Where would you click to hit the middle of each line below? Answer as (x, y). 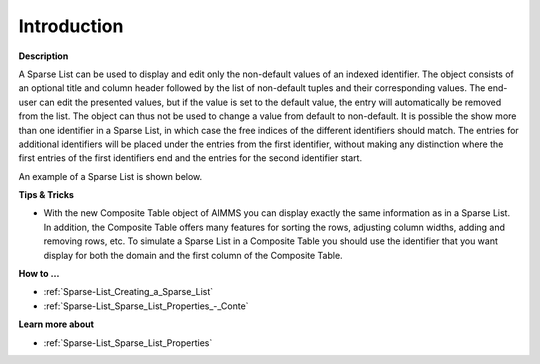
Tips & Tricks (46, 195)
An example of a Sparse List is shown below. (110, 176)
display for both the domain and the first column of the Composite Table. (193, 255)
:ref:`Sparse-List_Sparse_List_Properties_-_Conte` (146, 306)
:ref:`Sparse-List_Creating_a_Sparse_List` (128, 292)
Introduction (71, 26)
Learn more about (56, 324)
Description (43, 56)
